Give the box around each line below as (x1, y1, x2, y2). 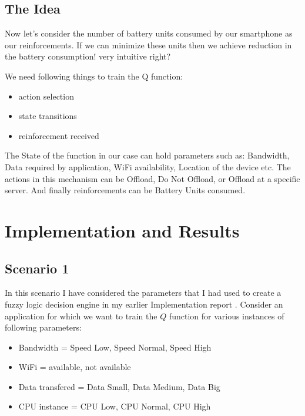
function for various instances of (169, 309, 284, 322)
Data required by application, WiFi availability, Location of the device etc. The (5, 160, 291, 173)
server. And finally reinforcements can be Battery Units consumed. (5, 184, 246, 196)
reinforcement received (18, 129, 99, 141)
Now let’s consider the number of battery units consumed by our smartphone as (5, 27, 293, 39)
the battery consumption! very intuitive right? (5, 50, 171, 62)
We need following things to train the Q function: (5, 70, 183, 82)
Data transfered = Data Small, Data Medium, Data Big (18, 380, 220, 392)
